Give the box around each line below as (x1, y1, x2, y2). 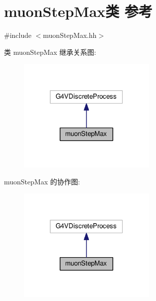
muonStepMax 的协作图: (4, 176, 80, 186)
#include (4, 30, 32, 40)
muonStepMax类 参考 (4, 1, 153, 21)
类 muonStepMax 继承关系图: (4, 46, 96, 57)
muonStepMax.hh (43, 30, 97, 40)
